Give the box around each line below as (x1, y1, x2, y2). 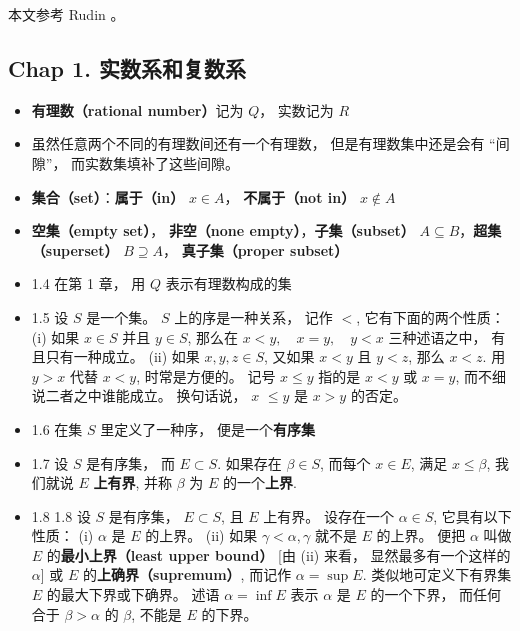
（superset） (31, 239, 119, 260)
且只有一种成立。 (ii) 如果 (31, 346, 200, 367)
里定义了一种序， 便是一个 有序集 (100, 418, 315, 439)
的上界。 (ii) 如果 (145, 525, 258, 546)
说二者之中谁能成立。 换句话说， (31, 385, 247, 406)
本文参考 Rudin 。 (8, 4, 125, 24)
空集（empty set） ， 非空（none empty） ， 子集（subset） (31, 220, 415, 241)
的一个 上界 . (222, 472, 297, 493)
